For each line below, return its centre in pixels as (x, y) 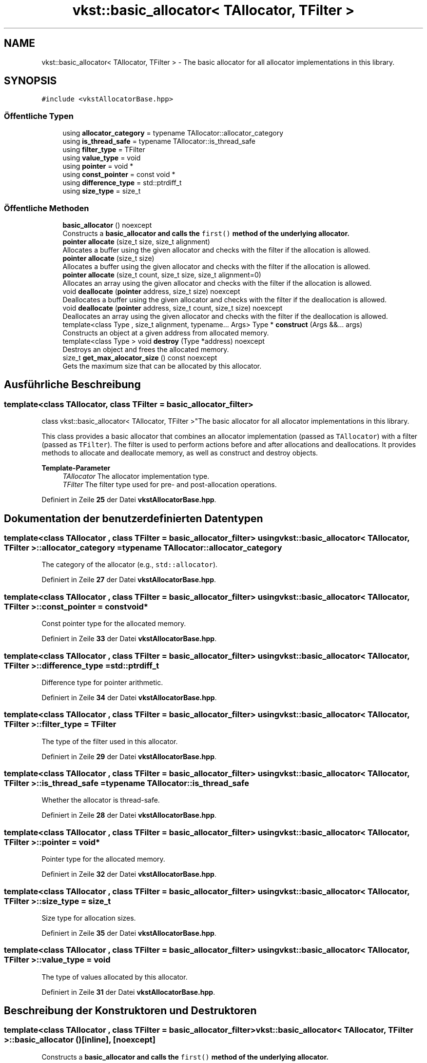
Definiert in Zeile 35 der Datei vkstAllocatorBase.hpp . (129, 933)
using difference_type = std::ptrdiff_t (122, 183)
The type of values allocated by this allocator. (115, 977)
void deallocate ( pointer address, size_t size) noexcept (151, 291)
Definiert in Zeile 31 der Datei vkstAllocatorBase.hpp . (128, 992)
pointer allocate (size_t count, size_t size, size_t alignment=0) (162, 275)
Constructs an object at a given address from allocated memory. (166, 333)
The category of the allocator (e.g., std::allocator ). (130, 565)
